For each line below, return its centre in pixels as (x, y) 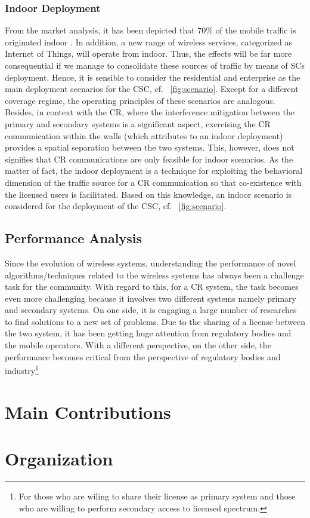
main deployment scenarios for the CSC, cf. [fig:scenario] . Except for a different (152, 89)
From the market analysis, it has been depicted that (100, 30)
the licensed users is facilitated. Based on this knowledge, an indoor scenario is (148, 194)
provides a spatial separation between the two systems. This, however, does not (150, 147)
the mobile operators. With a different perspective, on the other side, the (138, 345)
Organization (59, 459)
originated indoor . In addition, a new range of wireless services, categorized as (149, 42)
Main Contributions (88, 411)
